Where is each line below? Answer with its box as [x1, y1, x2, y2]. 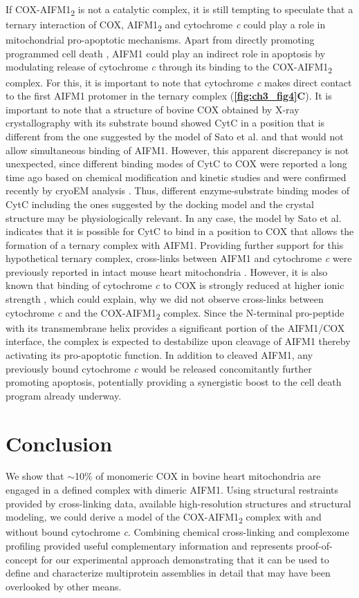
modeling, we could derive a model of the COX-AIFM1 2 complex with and [6, 510, 322, 526]
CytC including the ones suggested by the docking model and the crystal [6, 196, 315, 211]
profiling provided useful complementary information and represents [6, 538, 293, 552]
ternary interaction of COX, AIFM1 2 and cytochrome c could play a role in [6, 17, 326, 33]
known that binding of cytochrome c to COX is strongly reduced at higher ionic [6, 278, 344, 292]
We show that [6, 469, 64, 483]
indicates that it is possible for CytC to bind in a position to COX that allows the [6, 224, 354, 239]
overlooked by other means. [6, 579, 122, 593]
